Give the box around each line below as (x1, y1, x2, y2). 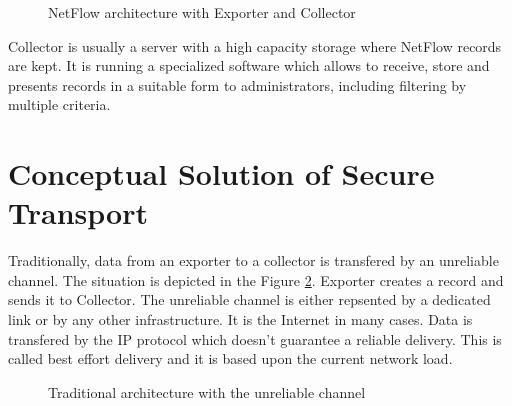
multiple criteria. (8, 94, 111, 115)
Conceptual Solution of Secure (8, 153, 435, 194)
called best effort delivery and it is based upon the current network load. (8, 348, 453, 369)
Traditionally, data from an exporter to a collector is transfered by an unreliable (8, 250, 499, 271)
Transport (8, 192, 148, 233)
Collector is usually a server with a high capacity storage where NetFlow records (8, 35, 502, 56)
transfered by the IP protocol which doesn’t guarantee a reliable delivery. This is (8, 328, 502, 349)
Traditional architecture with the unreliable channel (48, 381, 366, 402)
